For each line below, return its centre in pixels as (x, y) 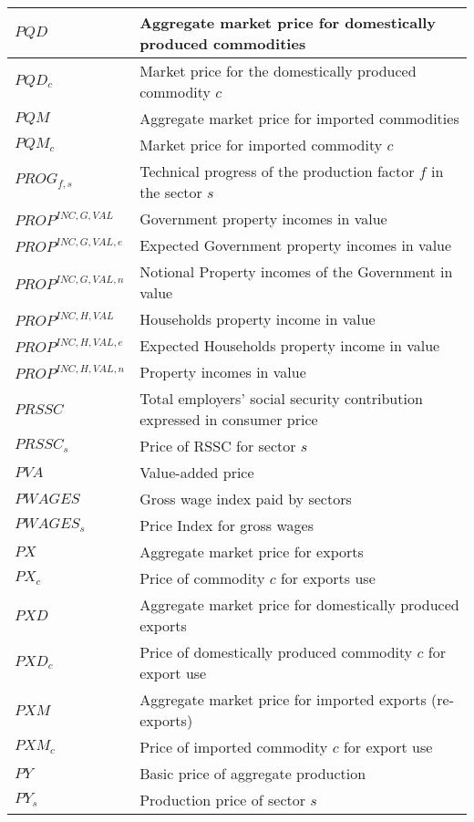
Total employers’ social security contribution (281, 398)
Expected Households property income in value (290, 345)
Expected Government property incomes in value (296, 245)
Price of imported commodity (234, 747)
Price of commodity (202, 578)
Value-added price (197, 472)
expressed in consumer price (229, 419)
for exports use (328, 578)
